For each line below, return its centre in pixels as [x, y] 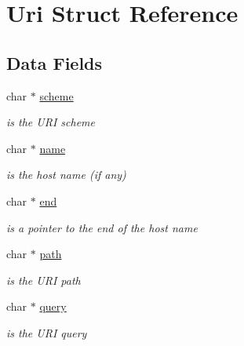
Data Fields [55, 62]
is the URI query [47, 332]
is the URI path [44, 280]
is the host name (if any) [66, 175]
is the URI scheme [51, 122]
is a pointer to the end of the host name [102, 227]
